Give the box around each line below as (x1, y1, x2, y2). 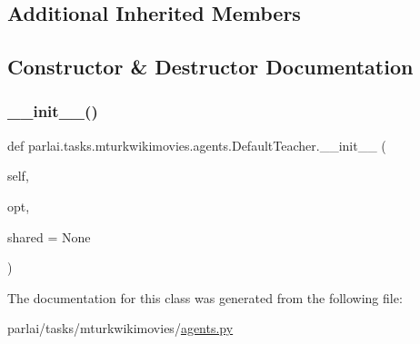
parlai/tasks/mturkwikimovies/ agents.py (7, 319, 234, 338)
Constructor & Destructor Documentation (7, 53, 414, 81)
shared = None (7, 227, 91, 246)
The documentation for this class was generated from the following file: (7, 288, 403, 307)
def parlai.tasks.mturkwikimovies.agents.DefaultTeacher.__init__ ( (7, 135, 386, 154)
